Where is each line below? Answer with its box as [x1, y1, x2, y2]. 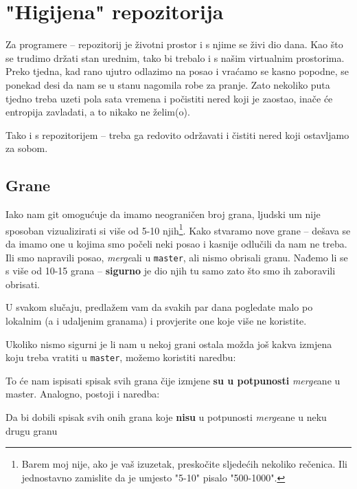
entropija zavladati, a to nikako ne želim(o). [5, 105, 190, 119]
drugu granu [5, 423, 58, 437]
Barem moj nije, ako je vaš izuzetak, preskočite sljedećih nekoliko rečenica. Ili [21, 457, 347, 471]
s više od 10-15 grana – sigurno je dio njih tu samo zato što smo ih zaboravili [5, 263, 336, 278]
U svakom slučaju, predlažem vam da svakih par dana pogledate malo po [5, 300, 313, 314]
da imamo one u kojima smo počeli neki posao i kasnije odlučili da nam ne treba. [5, 236, 347, 250]
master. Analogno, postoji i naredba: [5, 387, 160, 401]
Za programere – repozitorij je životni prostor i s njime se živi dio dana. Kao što [5, 37, 343, 52]
